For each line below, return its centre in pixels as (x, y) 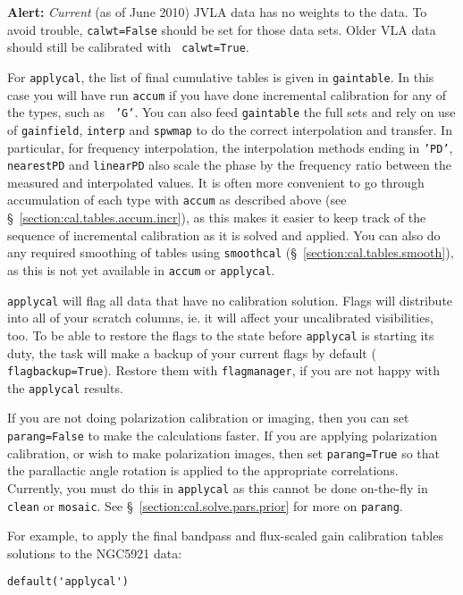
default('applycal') (68, 582)
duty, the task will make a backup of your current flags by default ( (192, 352)
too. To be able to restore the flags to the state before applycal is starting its (221, 335)
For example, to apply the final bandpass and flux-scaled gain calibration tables (225, 536)
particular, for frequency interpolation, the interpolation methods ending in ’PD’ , (230, 147)
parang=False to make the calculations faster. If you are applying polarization (222, 436)
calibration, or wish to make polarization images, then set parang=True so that (224, 453)
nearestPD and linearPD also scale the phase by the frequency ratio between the (229, 165)
